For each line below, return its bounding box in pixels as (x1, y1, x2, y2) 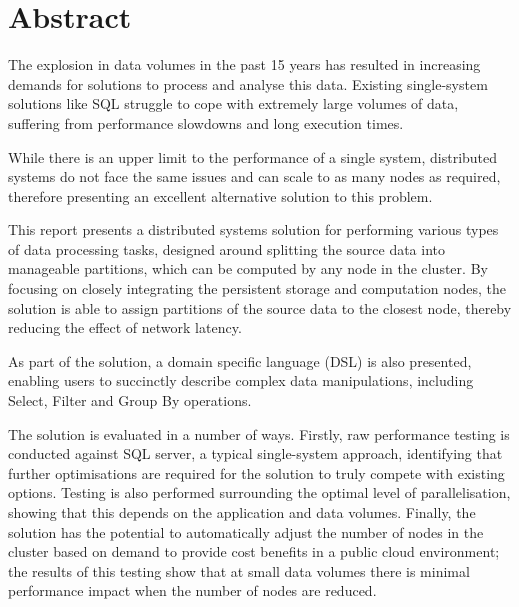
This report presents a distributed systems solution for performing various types (8, 219, 499, 240)
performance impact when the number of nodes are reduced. (8, 580, 377, 601)
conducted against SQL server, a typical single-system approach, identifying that (8, 443, 503, 464)
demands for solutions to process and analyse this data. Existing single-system (8, 73, 488, 94)
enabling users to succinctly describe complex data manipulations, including (8, 370, 474, 391)
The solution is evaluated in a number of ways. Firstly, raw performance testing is (8, 423, 510, 444)
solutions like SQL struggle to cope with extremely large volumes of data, (8, 93, 459, 114)
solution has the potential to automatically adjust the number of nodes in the (8, 521, 484, 542)
